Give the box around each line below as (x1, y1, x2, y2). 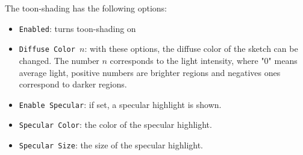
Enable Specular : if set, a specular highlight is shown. (19, 98, 222, 110)
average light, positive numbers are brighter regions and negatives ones (19, 66, 281, 78)
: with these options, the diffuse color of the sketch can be (84, 42, 298, 55)
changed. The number (19, 54, 99, 66)
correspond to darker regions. (19, 78, 127, 90)
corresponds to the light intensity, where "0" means (110, 54, 298, 66)
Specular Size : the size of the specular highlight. (19, 139, 204, 151)
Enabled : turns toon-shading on (19, 22, 136, 34)
